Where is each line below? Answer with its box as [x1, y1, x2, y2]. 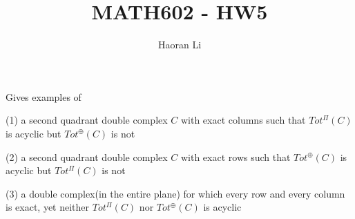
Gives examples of [6, 89, 81, 104]
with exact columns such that [180, 113, 306, 127]
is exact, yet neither [6, 200, 90, 214]
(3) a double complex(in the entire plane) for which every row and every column [6, 186, 345, 200]
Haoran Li [157, 37, 202, 52]
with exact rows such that [180, 149, 291, 164]
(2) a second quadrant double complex [6, 149, 168, 164]
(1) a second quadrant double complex [6, 113, 168, 127]
